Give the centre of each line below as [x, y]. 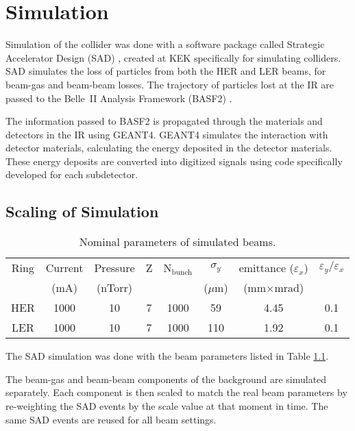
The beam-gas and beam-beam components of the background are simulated [166, 379]
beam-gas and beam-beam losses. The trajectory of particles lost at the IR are [170, 84]
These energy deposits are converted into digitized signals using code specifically [174, 161]
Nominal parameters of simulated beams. [177, 242]
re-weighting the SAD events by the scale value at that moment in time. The [167, 406]
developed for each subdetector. [72, 174]
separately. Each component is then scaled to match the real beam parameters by [176, 392]
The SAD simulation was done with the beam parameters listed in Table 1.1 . [167, 356]
